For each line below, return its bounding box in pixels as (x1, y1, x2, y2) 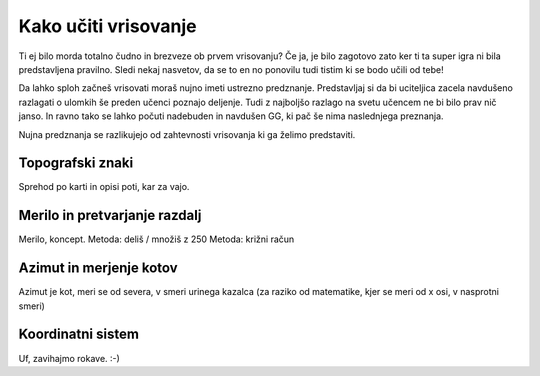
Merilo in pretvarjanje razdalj (18, 207, 202, 224)
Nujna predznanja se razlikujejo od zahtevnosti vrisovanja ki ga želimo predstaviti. (18, 128, 356, 140)
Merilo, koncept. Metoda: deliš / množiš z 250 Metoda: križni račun (18, 233, 295, 245)
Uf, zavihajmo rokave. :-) (18, 352, 120, 364)
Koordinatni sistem (18, 326, 140, 343)
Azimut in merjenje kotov (18, 260, 179, 277)
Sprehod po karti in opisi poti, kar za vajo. (18, 181, 190, 193)
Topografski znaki (18, 155, 134, 172)
